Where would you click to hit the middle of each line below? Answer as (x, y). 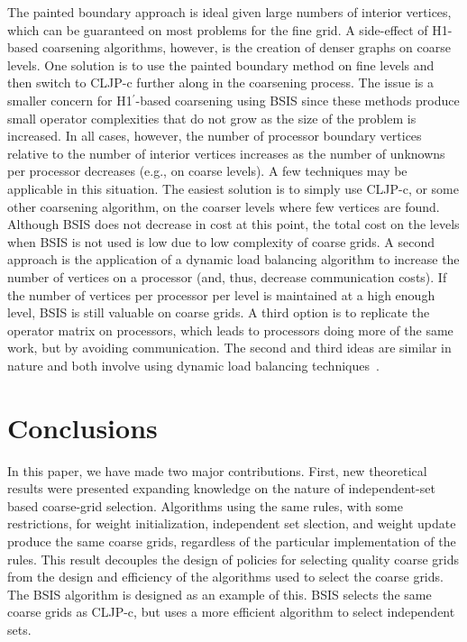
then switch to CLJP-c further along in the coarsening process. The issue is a (220, 83)
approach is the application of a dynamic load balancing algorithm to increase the (233, 259)
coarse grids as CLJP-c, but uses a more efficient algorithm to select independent (231, 612)
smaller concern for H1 (70, 100)
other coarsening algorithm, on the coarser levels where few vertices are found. (224, 206)
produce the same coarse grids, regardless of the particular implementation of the (232, 541)
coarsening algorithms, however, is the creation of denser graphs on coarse (246, 47)
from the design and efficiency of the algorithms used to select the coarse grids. (225, 577)
